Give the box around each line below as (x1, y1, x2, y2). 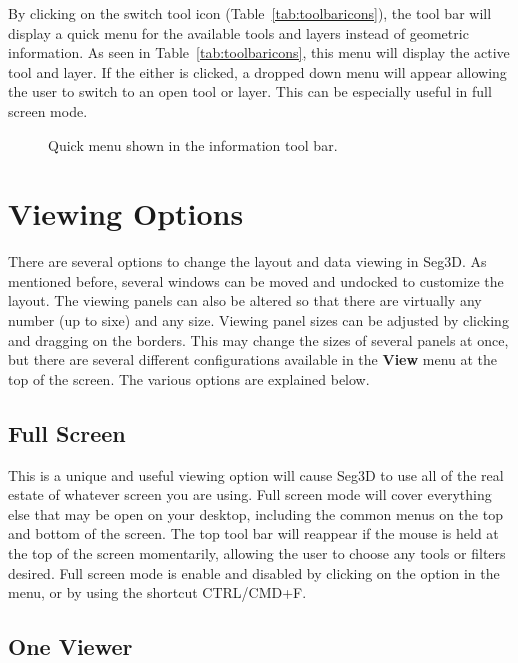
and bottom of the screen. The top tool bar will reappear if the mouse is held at (8, 523, 499, 544)
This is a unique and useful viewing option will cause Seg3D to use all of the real (8, 464, 504, 485)
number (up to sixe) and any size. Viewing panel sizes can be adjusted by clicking (8, 310, 509, 331)
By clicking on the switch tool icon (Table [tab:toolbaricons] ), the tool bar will (8, 3, 492, 23)
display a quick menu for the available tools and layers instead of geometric (8, 22, 469, 43)
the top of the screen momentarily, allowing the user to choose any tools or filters (8, 543, 506, 564)
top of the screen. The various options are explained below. (8, 368, 370, 389)
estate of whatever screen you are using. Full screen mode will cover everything (8, 484, 492, 505)
